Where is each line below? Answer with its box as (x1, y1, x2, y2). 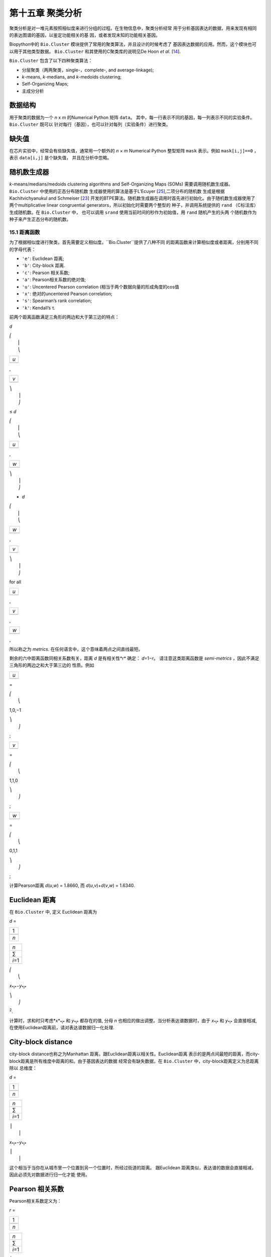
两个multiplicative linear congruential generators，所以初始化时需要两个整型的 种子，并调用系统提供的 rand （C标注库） (9, 202, 258, 208)
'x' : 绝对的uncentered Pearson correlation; (22, 291, 113, 297)
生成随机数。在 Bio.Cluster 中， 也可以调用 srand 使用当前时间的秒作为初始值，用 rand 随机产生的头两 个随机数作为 (9, 209, 257, 215)
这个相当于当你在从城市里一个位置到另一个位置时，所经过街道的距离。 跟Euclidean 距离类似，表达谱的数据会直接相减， (9, 1164, 256, 1171)
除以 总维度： (9, 1065, 37, 1071)
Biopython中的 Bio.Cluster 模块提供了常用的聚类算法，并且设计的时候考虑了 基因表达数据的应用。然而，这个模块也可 (9, 41, 257, 47)
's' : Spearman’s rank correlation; (22, 298, 92, 304)
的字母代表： (9, 246, 36, 252)
